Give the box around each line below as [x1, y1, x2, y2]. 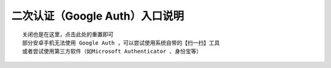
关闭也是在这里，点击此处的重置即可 [22, 31, 113, 38]
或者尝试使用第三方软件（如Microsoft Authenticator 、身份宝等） [22, 48, 202, 55]
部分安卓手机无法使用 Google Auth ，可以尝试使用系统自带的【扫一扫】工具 [22, 39, 220, 46]
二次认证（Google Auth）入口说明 [11, 9, 185, 23]
